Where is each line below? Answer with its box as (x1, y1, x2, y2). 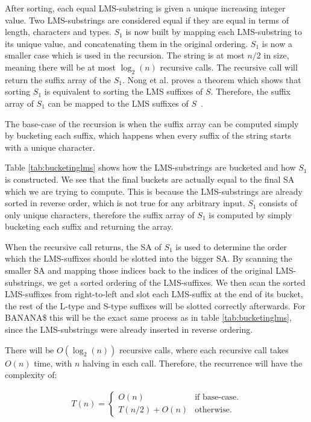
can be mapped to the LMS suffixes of (48, 96, 189, 109)
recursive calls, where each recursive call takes (119, 343, 289, 356)
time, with (34, 356, 72, 369)
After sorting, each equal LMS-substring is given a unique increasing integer (5, 2, 286, 14)
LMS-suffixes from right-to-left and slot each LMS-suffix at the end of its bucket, (5, 288, 303, 300)
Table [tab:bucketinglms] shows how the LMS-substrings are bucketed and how (5, 161, 296, 174)
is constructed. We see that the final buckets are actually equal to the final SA (5, 172, 295, 185)
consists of (259, 197, 297, 209)
